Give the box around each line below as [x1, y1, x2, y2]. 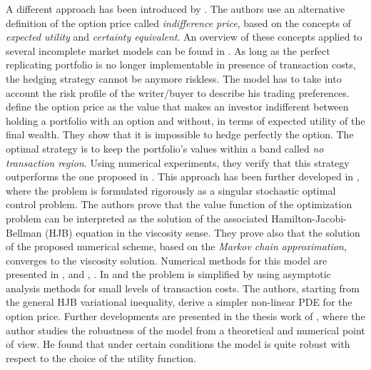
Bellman [6, 225, 42, 240]
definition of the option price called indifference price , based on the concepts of [6, 15, 351, 30]
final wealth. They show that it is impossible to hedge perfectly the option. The [6, 127, 354, 142]
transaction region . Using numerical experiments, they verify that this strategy [6, 155, 350, 170]
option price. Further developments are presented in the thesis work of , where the [6, 309, 365, 324]
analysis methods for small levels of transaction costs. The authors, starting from [6, 280, 360, 295]
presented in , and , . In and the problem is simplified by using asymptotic [6, 267, 331, 282]
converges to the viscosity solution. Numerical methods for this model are [6, 252, 327, 267]
